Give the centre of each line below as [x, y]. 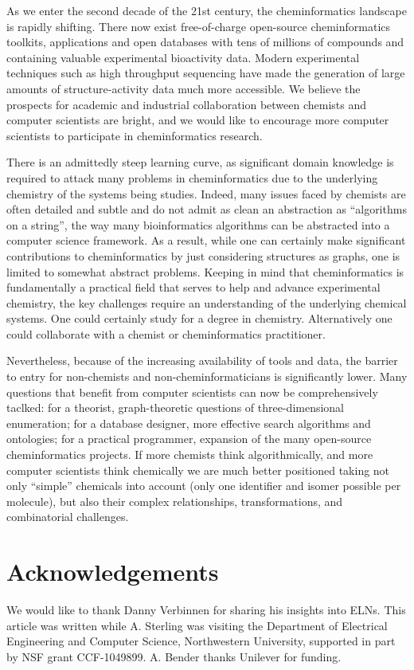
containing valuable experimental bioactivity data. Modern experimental [183, 57]
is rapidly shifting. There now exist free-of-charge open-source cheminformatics [199, 26]
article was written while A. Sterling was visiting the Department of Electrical [197, 625]
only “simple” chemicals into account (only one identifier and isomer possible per [204, 486]
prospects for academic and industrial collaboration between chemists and [187, 104]
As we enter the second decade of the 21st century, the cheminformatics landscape [207, 10]
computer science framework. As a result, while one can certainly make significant [206, 240]
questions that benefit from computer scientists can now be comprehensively [192, 392]
